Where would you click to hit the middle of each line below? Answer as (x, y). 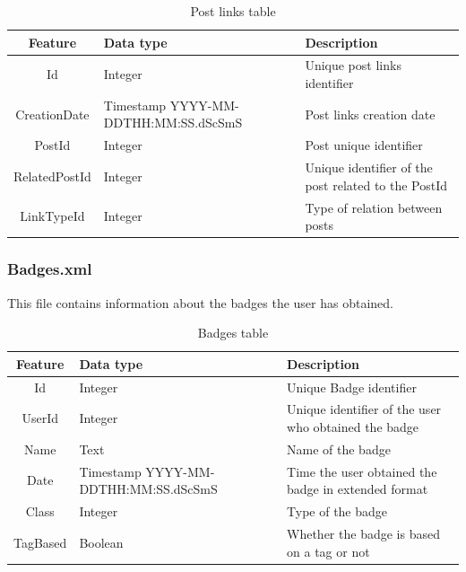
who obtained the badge (353, 426)
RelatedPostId (52, 176)
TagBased (40, 542)
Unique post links (353, 65)
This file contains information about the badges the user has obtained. (200, 302)
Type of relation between (374, 207)
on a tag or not (328, 551)
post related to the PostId (376, 185)
